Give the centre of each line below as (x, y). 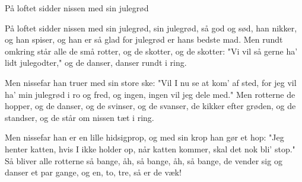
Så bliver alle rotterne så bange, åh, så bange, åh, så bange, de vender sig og (144, 160)
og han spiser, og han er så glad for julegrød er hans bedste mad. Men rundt (144, 39)
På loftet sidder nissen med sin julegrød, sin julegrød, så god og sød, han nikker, (151, 28)
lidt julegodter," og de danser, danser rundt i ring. (96, 63)
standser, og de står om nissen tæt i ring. (80, 117)
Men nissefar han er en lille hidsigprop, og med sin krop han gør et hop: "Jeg (144, 137)
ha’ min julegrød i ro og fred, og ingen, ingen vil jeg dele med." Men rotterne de (150, 94)
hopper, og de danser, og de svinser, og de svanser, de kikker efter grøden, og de (150, 106)
